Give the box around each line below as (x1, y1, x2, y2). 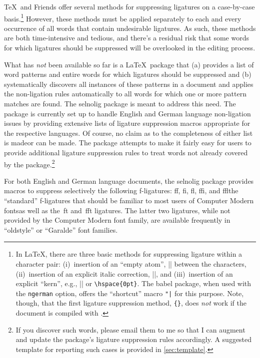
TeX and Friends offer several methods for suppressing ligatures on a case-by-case (4, 1, 255, 11)
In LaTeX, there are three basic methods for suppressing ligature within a (15, 249, 242, 259)
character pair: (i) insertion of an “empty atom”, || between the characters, (15, 258, 246, 269)
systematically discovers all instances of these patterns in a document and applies (4, 78, 253, 89)
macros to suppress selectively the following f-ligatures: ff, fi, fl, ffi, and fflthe (4, 185, 238, 196)
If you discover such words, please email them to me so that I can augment (15, 324, 245, 335)
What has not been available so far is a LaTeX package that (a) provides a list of (4, 59, 254, 69)
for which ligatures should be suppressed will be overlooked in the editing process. (4, 42, 255, 53)
